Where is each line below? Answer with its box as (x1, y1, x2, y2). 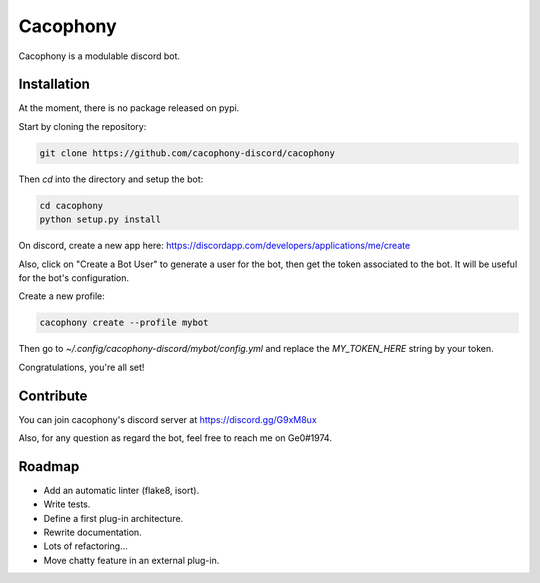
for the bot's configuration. (18, 271, 130, 284)
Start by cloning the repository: (18, 120, 147, 132)
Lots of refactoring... (43, 540, 129, 552)
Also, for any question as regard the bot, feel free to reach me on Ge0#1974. (18, 432, 332, 444)
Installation (18, 76, 90, 93)
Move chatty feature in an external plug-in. (43, 554, 220, 566)
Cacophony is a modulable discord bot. (18, 50, 180, 62)
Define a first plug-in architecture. (43, 512, 184, 524)
